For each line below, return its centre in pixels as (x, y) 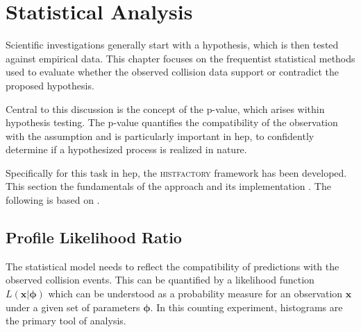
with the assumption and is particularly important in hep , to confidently (160, 136)
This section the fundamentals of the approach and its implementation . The (168, 186)
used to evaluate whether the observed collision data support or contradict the (173, 72)
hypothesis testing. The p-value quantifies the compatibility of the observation (172, 122)
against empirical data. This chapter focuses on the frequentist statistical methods (180, 58)
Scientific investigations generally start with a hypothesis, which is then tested (172, 45)
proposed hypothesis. (50, 85)
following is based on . (53, 200)
